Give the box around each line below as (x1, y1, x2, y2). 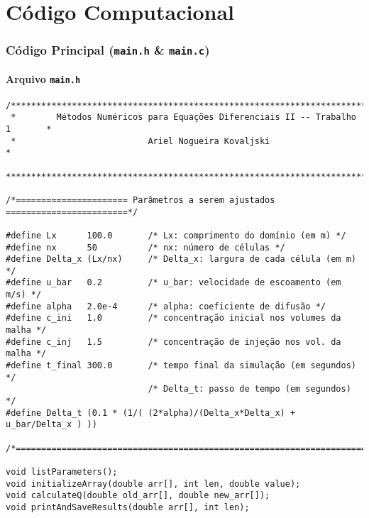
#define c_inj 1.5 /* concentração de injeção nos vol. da (6, 336, 341, 347)
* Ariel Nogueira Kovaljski (11, 136, 270, 146)
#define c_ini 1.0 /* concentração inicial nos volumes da (6, 313, 341, 324)
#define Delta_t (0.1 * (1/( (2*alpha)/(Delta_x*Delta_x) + (6, 407, 296, 418)
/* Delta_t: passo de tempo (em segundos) (148, 384, 351, 395)
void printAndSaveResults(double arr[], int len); (6, 502, 250, 512)
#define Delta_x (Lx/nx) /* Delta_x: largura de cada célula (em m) (6, 254, 356, 265)
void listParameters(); (6, 466, 118, 477)
